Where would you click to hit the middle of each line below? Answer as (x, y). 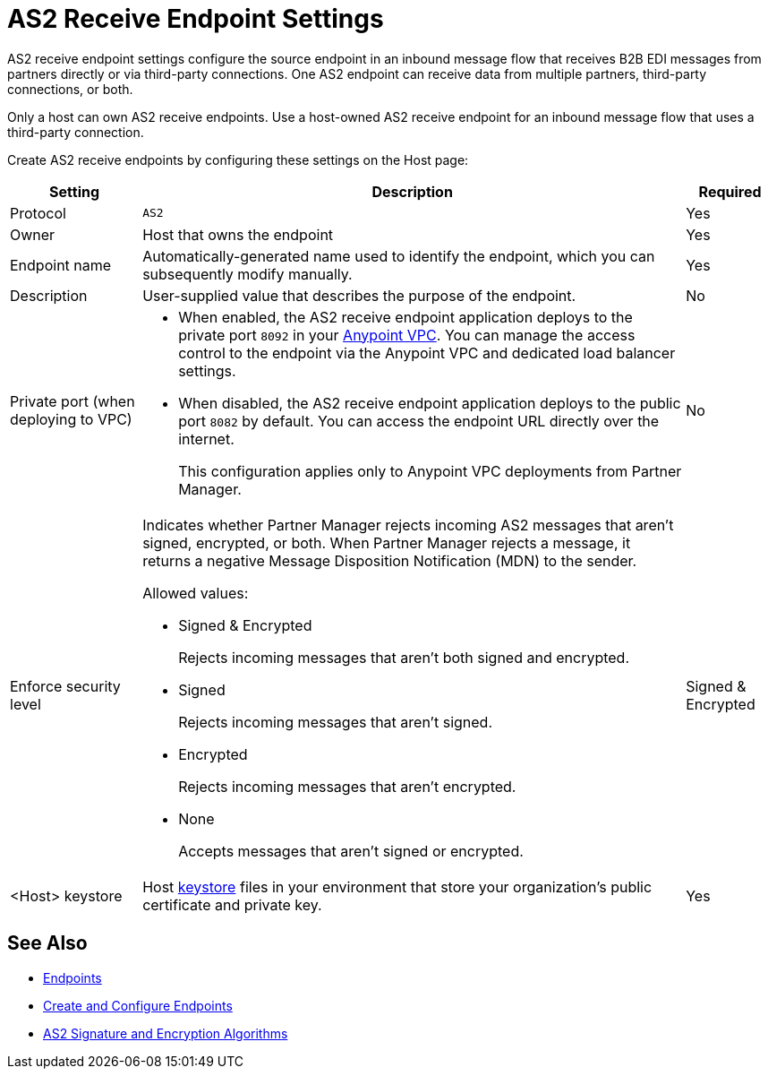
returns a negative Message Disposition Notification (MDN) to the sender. (390, 560)
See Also (47, 943)
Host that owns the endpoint (238, 234)
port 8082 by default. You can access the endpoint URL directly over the (419, 421)
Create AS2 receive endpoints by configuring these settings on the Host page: (238, 159)
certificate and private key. (232, 904)
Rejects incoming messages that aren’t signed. (335, 722)
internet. (206, 439)
